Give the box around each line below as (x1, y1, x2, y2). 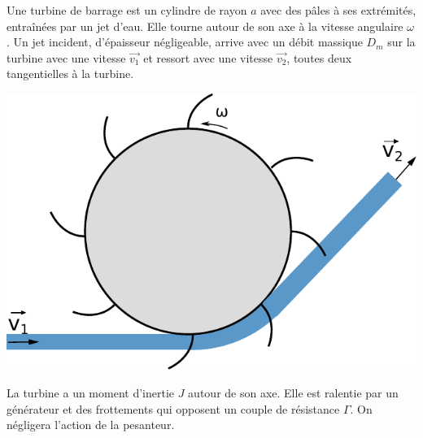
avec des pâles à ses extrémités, (260, 2, 416, 18)
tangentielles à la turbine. (7, 65, 134, 82)
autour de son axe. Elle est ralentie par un (188, 384, 399, 401)
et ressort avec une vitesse (143, 49, 273, 66)
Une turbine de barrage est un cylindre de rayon (7, 2, 247, 18)
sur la (387, 33, 416, 50)
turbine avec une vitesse (7, 49, 126, 66)
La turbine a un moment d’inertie (7, 384, 175, 401)
